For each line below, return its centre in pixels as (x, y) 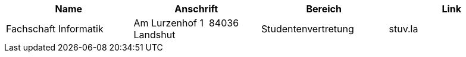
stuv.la (404, 29)
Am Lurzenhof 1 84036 (186, 23)
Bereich (324, 9)
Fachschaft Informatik (55, 29)
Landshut (154, 35)
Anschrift (196, 9)
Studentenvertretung (308, 29)
